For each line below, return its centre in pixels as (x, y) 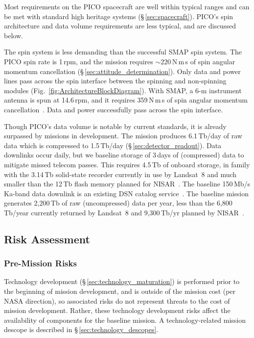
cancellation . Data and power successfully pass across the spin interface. (114, 109)
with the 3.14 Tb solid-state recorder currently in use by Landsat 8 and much (120, 174)
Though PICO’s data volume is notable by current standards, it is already (115, 126)
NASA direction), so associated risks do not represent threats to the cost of (117, 300)
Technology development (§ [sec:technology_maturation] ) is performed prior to (122, 281)
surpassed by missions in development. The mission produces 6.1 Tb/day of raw (123, 136)
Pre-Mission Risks (40, 263)
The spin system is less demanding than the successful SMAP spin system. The (123, 52)
